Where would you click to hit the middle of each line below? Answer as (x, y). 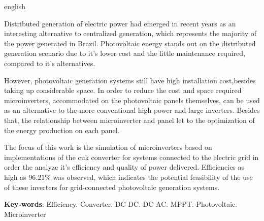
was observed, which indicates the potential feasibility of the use (153, 177)
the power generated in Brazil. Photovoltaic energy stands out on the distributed (130, 43)
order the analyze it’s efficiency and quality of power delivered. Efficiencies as (124, 167)
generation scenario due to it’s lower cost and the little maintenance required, (125, 53)
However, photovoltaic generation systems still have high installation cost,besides (130, 80)
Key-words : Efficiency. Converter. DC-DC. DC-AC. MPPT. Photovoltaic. (121, 204)
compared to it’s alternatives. (50, 63)
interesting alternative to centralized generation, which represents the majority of (130, 33)
